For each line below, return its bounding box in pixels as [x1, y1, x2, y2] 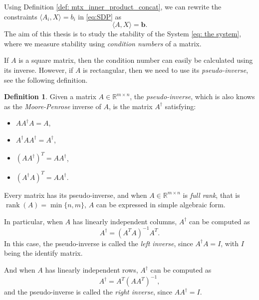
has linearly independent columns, [72, 216, 177, 226]
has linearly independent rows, [45, 265, 138, 275]
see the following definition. [4, 74, 88, 85]
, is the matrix [108, 101, 153, 111]
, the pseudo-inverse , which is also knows [130, 91, 255, 102]
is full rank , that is [183, 189, 240, 200]
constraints [4, 11, 37, 21]
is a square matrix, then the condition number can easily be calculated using [18, 55, 253, 65]
